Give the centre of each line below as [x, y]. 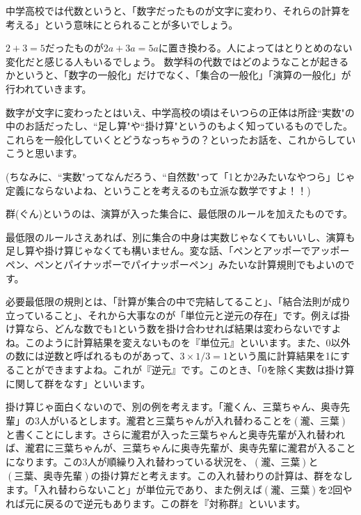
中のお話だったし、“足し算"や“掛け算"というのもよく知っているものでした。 [179, 126]
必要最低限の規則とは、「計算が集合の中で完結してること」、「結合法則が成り [178, 301]
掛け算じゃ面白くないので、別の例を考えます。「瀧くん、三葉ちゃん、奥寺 [173, 407]
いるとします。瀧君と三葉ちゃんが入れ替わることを [175, 420]
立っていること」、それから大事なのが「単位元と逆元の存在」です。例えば [173, 315]
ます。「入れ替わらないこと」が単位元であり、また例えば [134, 490]
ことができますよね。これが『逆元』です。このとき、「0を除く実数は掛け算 [185, 370]
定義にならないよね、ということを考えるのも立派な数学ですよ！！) [158, 190]
